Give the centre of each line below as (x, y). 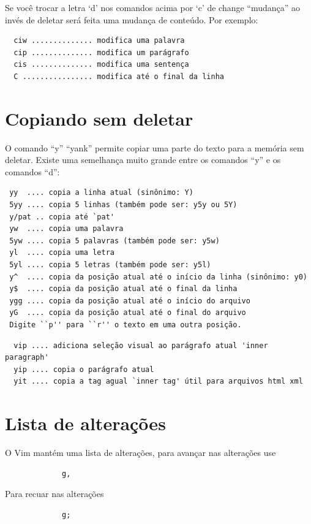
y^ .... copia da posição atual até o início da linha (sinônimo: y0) (158, 277)
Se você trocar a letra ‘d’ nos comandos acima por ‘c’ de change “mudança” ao (153, 7)
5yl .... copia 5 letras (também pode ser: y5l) (110, 265)
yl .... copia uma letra (62, 253)
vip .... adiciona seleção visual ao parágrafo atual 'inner (141, 345)
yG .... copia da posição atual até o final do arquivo (128, 313)
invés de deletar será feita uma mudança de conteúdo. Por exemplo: (132, 19)
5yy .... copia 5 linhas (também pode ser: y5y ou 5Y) (123, 205)
